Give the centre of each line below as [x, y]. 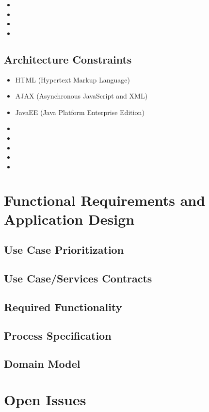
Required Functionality [63, 306]
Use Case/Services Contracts [78, 278]
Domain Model [42, 364]
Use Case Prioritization [64, 250]
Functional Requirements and [105, 200]
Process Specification [58, 335]
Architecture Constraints [68, 59]
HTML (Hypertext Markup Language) [72, 79]
